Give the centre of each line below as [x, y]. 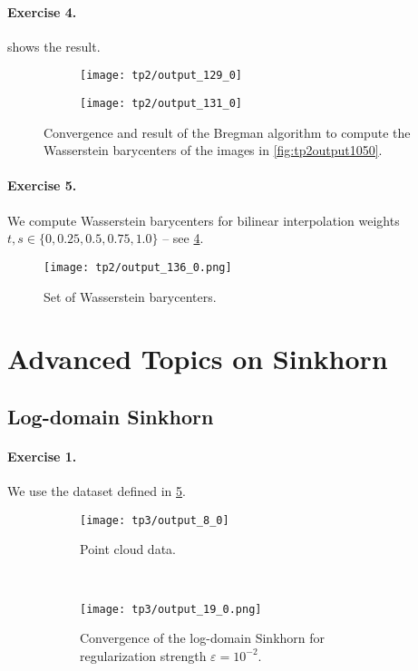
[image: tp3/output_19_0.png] [171, 609]
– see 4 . [183, 238]
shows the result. [54, 46]
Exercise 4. [42, 11]
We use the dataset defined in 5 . [97, 491]
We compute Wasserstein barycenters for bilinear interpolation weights [204, 220]
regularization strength [143, 655]
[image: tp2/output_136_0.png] [138, 267]
